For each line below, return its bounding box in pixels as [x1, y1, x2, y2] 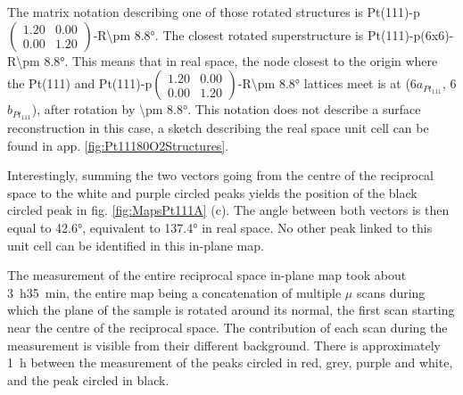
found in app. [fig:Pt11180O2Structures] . [7, 136, 229, 154]
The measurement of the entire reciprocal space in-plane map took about [7, 266, 407, 284]
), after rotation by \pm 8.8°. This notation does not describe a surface [31, 100, 421, 119]
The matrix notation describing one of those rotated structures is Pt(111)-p [7, 3, 420, 21]
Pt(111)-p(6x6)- [367, 25, 454, 44]
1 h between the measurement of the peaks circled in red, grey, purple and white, [7, 353, 453, 372]
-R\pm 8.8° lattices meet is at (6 [237, 74, 417, 93]
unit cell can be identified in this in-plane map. [7, 235, 264, 254]
